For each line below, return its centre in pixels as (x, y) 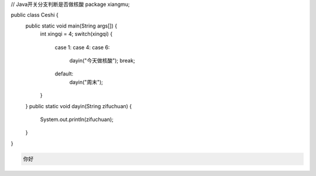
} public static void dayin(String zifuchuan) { (79, 106)
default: (64, 74)
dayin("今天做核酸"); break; (102, 60)
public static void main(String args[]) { (71, 26)
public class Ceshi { (35, 15)
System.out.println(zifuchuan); (77, 119)
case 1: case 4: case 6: (82, 47)
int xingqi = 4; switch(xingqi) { (76, 34)
